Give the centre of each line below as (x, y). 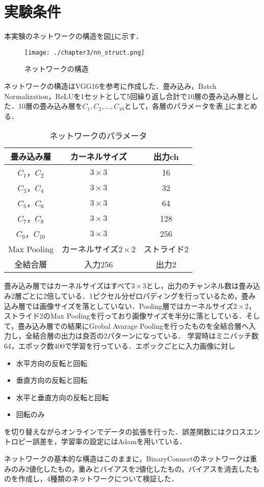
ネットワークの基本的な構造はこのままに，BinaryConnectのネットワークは (127, 459)
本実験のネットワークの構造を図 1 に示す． (74, 36)
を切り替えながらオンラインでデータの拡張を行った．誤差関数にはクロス (125, 431)
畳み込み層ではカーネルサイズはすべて (68, 286)
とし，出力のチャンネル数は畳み (200, 286)
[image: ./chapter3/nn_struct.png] (85, 52)
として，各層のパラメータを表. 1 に (180, 106)
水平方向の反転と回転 (52, 363)
